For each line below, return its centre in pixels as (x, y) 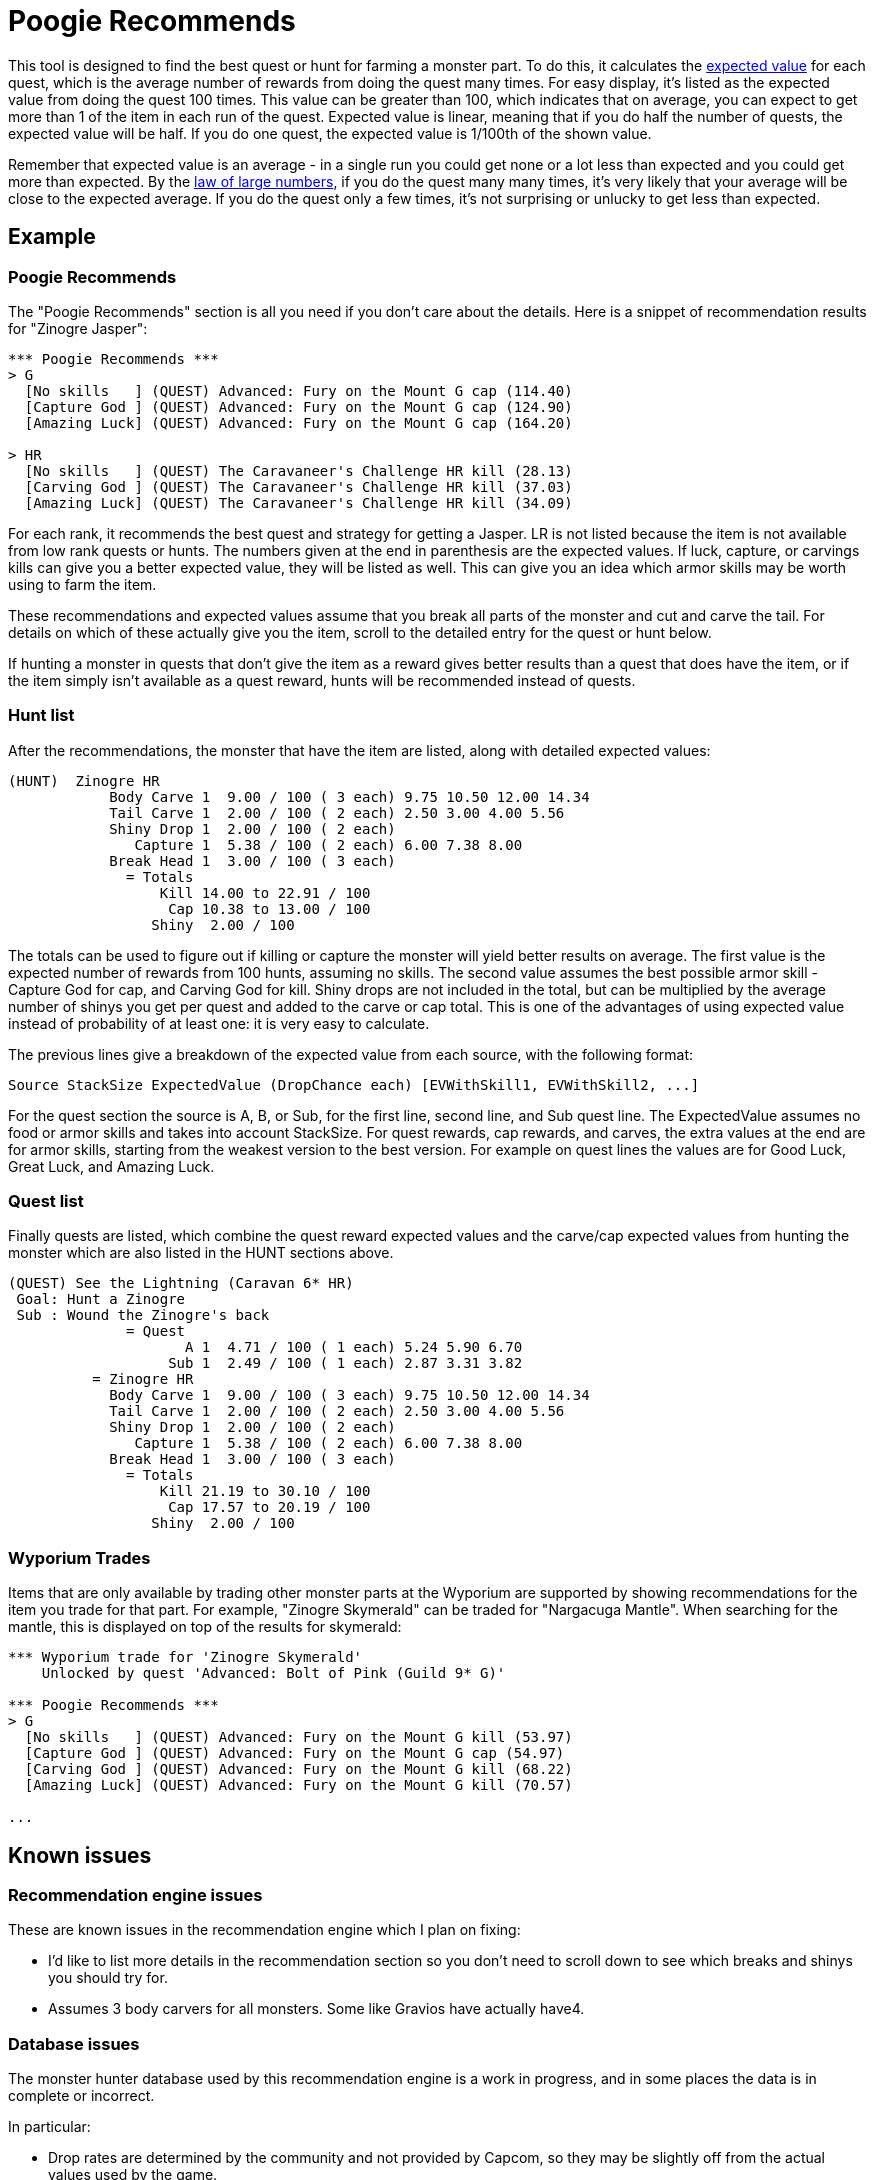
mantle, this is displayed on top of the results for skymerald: (205, 1627)
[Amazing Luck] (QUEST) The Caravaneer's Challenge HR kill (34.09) (298, 502)
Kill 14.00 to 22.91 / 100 (265, 892)
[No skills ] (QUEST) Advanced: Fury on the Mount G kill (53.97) (298, 1737)
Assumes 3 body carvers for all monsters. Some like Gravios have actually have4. (316, 2009)
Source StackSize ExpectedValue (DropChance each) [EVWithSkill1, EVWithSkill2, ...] (354, 1084)
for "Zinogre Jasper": (78, 328)
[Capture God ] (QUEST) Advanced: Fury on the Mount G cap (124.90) (298, 406)
